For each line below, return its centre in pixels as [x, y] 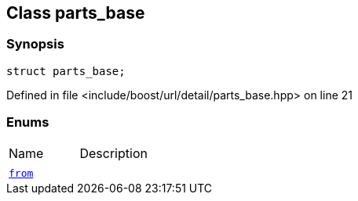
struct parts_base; [66, 71]
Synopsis [35, 44]
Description [113, 153]
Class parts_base [76, 13]
